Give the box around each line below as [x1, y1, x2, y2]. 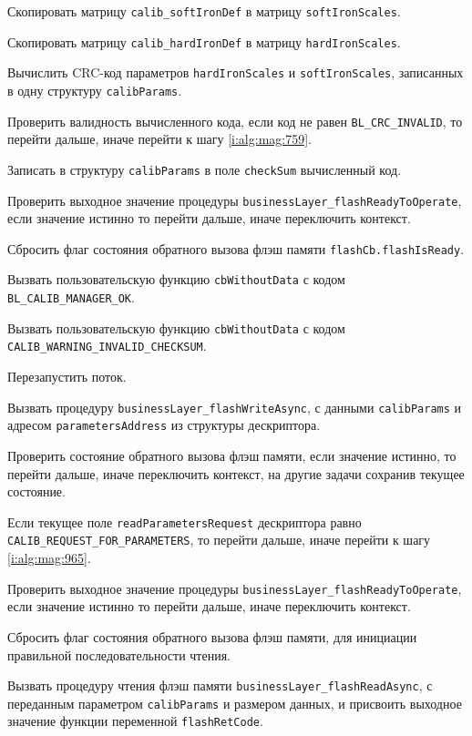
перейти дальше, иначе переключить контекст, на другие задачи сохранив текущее [7, 464, 465, 483]
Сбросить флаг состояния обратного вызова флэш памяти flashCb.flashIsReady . [7, 239, 465, 258]
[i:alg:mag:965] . [7, 548, 91, 567]
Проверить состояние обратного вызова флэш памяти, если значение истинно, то [7, 445, 457, 465]
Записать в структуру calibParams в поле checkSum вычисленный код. [7, 159, 402, 179]
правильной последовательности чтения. [7, 645, 231, 664]
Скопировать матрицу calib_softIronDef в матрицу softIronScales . [7, 2, 401, 20]
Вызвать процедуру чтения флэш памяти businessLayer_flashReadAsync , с [7, 676, 433, 695]
